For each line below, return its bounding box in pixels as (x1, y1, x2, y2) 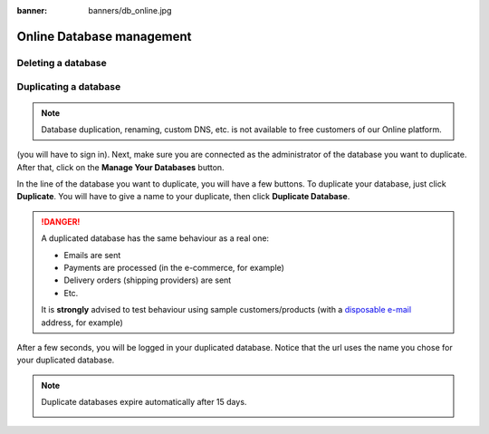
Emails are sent (63, 249, 121, 260)
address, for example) (41, 317, 124, 328)
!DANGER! (41, 216, 81, 227)
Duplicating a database (16, 81, 121, 93)
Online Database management (16, 28, 192, 44)
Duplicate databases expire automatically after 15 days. (41, 397, 247, 408)
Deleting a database (16, 56, 108, 69)
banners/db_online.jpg (88, 5, 172, 15)
